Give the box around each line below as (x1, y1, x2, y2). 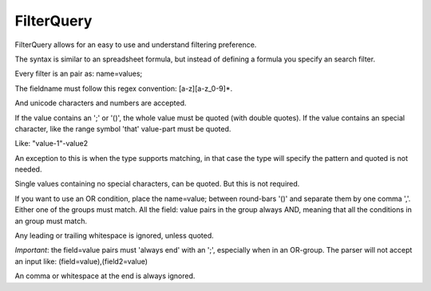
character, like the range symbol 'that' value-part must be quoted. (14, 124, 231, 133)
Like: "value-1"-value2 (14, 139, 88, 148)
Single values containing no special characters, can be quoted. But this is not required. (14, 179, 300, 189)
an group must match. (14, 216, 88, 226)
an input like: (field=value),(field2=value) (14, 256, 148, 266)
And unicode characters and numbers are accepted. (14, 98, 187, 108)
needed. (14, 164, 42, 175)
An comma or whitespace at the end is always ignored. (14, 271, 196, 281)
